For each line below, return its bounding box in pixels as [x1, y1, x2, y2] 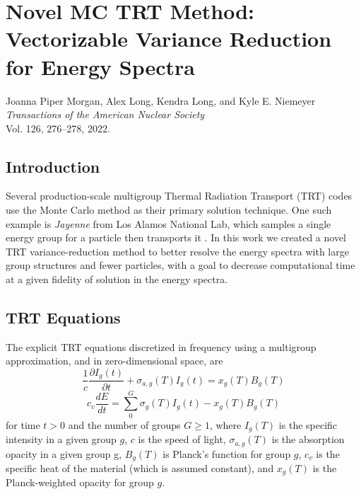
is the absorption [271, 432, 345, 447]
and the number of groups [68, 417, 181, 432]
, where [209, 417, 242, 432]
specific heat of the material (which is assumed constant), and [6, 461, 274, 475]
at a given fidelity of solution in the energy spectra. [6, 272, 228, 287]
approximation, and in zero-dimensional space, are [6, 353, 223, 368]
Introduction [6, 155, 100, 177]
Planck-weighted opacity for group [6, 475, 154, 490]
